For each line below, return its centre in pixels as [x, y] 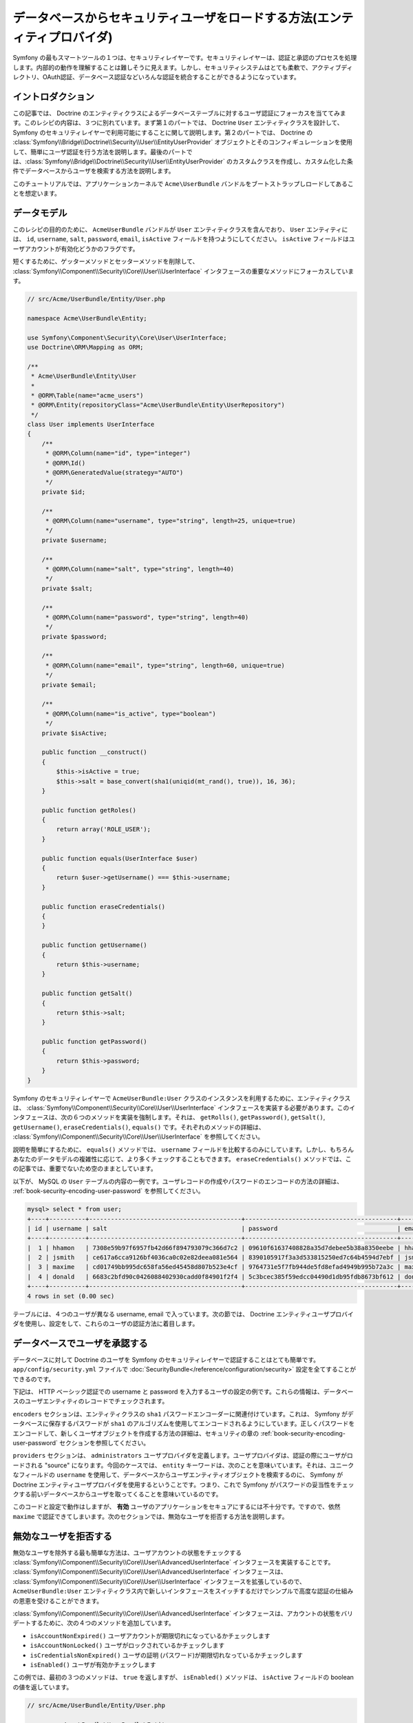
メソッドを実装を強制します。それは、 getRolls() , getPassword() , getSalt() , [208, 1117]
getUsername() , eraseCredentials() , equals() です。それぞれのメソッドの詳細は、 [139, 1127]
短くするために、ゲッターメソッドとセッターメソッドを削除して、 [106, 261]
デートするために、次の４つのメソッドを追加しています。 [94, 1623]
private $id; [64, 492]
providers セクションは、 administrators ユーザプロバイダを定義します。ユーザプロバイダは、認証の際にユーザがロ [183, 1456]
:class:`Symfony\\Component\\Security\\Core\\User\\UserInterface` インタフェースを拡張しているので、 [159, 1581]
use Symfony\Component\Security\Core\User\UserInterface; [127, 337]
